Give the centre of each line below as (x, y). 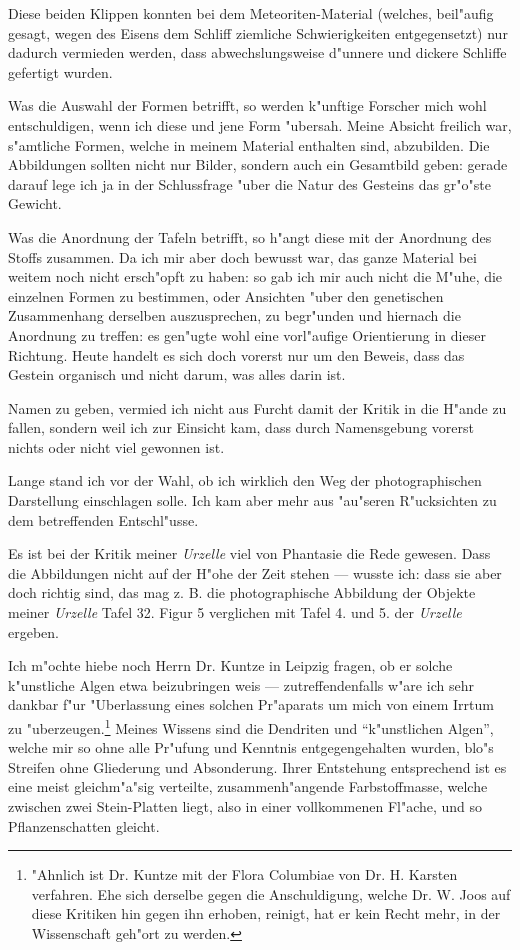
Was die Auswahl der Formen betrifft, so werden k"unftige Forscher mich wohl (247, 105)
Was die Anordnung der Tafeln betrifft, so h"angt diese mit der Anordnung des (250, 236)
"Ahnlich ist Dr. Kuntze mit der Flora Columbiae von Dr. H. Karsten (244, 874)
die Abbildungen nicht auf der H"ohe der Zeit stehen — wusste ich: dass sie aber (255, 572)
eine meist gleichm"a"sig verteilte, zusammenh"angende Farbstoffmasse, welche (248, 786)
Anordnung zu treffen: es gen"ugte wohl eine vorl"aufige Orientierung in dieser (247, 334)
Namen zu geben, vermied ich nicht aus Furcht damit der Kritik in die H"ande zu (257, 407)
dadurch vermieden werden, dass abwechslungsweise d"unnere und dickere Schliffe (257, 52)
